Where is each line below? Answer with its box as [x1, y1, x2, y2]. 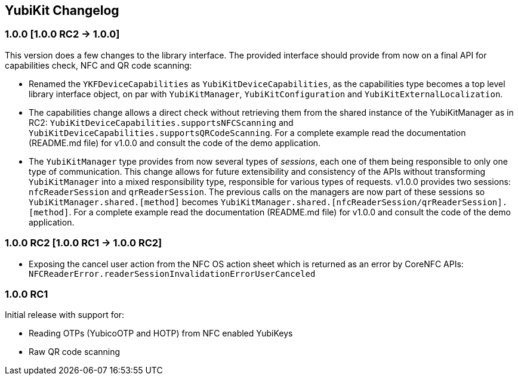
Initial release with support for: [5, 310, 125, 320]
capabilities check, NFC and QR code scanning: [5, 60, 192, 70]
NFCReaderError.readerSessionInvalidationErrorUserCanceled [29, 268, 316, 279]
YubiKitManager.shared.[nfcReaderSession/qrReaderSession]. [220, 197, 508, 207]
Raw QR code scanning [29, 347, 121, 357]
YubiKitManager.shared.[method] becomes [29, 196, 218, 207]
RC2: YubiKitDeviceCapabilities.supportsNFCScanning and [29, 117, 294, 128]
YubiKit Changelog [5, 3, 119, 18]
